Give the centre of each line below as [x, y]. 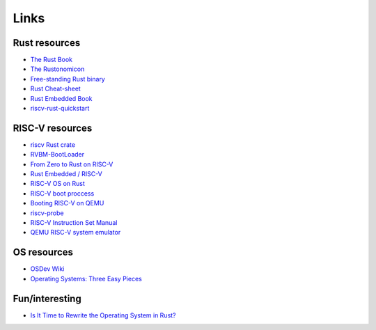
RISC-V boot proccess [62, 193]
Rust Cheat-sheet [56, 89]
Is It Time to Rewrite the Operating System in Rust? [103, 315]
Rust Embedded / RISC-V [66, 174]
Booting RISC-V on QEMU [67, 203]
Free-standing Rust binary [68, 79]
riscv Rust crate [53, 144]
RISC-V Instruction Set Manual [74, 223]
